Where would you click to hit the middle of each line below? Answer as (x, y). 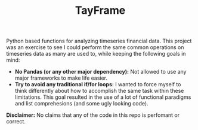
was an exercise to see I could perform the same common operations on (95, 47)
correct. (16, 122)
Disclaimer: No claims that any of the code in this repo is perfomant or (93, 115)
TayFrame (100, 10)
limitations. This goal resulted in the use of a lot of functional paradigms (103, 97)
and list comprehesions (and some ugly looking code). (81, 104)
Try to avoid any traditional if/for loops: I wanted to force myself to (98, 84)
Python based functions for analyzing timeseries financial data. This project (99, 41)
